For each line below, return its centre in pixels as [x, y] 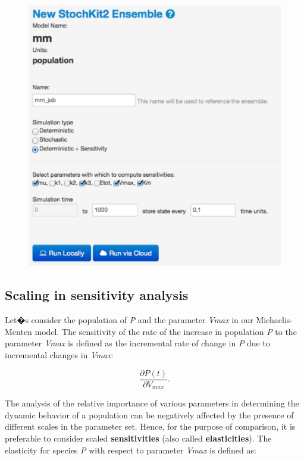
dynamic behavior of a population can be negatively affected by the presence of [149, 414]
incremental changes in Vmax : [59, 355]
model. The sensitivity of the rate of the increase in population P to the [166, 331]
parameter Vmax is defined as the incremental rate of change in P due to [137, 343]
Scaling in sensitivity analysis [97, 295]
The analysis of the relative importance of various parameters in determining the [152, 403]
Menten [18, 331]
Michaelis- [274, 320]
